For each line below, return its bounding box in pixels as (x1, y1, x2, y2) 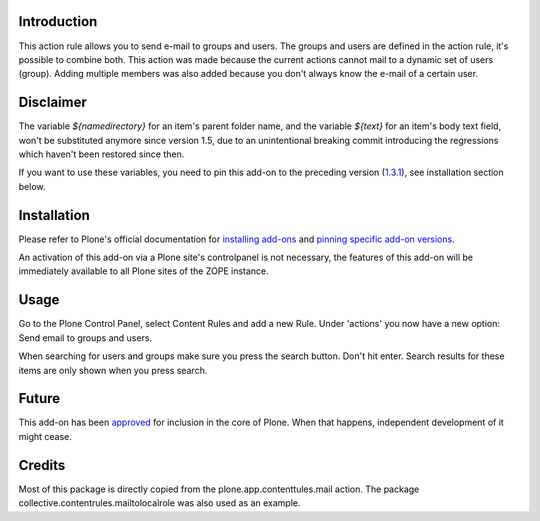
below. (18, 180, 46, 192)
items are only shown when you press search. (18, 364, 208, 376)
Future (18, 390, 61, 407)
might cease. (18, 430, 72, 442)
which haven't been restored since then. (18, 148, 185, 160)
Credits (18, 456, 66, 474)
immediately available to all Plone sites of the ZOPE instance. (18, 265, 269, 277)
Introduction (18, 13, 98, 30)
